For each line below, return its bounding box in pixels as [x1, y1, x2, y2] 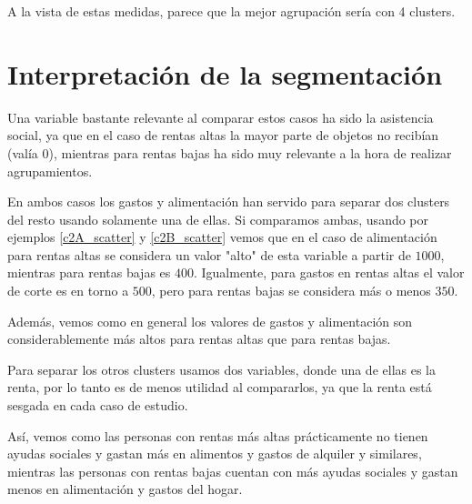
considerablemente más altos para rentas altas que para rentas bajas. [7, 329, 391, 348]
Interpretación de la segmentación [7, 55, 443, 92]
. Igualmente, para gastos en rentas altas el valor [193, 263, 465, 282]
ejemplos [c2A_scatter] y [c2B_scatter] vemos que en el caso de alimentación [7, 227, 437, 247]
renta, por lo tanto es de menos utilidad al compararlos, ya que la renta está [7, 378, 432, 397]
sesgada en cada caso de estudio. [7, 396, 188, 415]
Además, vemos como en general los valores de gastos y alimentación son [7, 311, 413, 330]
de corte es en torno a [7, 281, 129, 300]
